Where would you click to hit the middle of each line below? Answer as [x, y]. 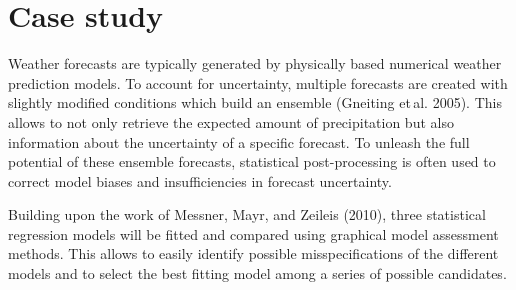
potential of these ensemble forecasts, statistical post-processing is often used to [252, 161]
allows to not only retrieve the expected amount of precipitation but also [231, 121]
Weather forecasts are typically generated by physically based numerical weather [255, 63]
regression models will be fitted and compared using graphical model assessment [253, 233]
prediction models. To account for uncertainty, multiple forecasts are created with [258, 82]
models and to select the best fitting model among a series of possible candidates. [257, 273]
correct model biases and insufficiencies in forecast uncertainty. [200, 180]
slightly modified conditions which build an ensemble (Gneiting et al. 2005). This [255, 102]
